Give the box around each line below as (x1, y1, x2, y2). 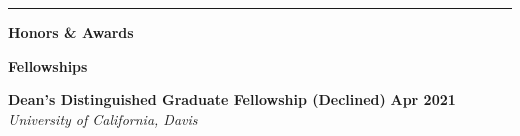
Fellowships (8, 55, 88, 76)
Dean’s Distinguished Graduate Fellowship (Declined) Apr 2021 (8, 89, 456, 110)
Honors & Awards (8, 22, 134, 42)
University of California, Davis (8, 108, 198, 129)
